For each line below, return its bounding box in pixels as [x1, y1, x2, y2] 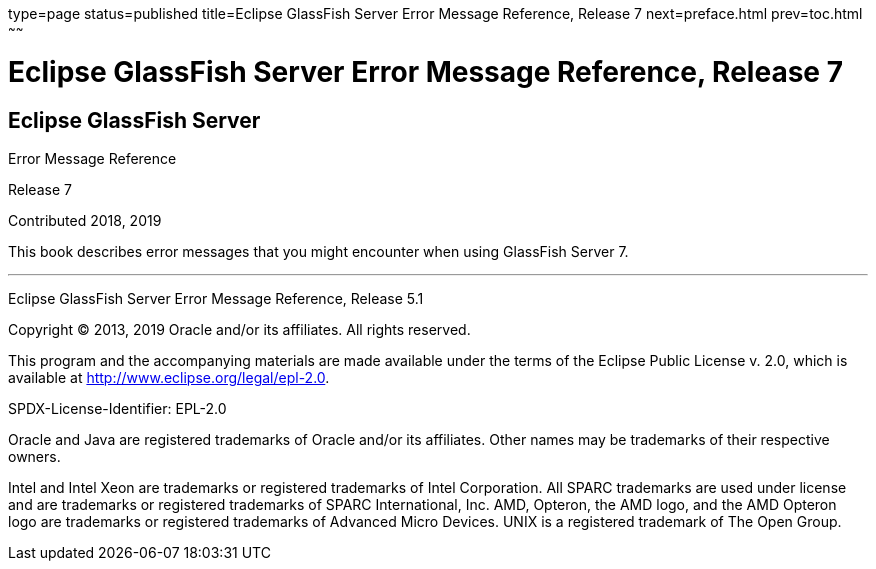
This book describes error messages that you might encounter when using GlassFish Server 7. [8, 242, 629, 260]
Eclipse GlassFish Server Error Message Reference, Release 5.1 [8, 289, 424, 307]
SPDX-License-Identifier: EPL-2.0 [8, 399, 227, 417]
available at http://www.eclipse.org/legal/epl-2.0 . [8, 368, 330, 386]
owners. [8, 447, 61, 465]
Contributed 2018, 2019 [8, 211, 162, 229]
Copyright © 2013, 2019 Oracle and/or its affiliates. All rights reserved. [8, 320, 471, 338]
